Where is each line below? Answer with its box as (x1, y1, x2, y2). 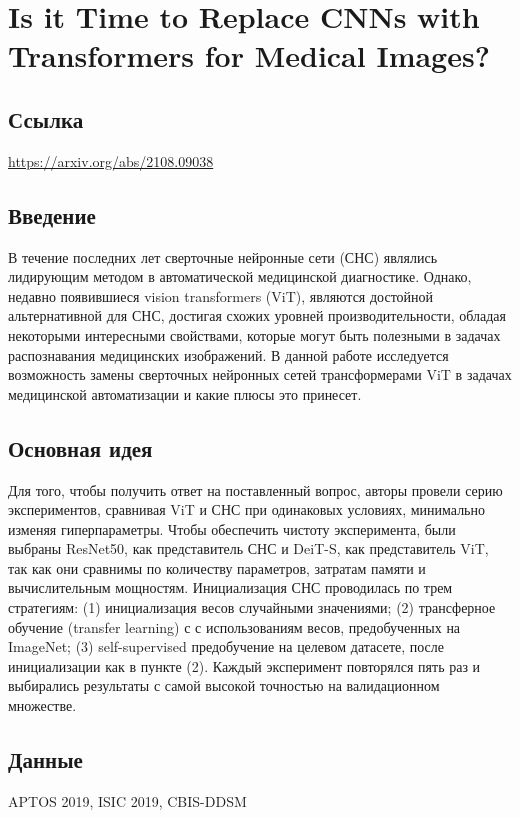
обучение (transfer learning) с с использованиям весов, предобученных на (8, 616, 461, 637)
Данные (8, 744, 83, 775)
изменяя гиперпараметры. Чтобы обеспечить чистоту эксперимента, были (8, 518, 456, 539)
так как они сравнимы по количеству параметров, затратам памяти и (8, 557, 426, 578)
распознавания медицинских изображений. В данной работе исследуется (8, 344, 449, 365)
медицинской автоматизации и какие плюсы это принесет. (8, 383, 362, 404)
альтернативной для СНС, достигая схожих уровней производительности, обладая (8, 305, 506, 326)
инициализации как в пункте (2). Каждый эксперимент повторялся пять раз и (8, 655, 481, 676)
